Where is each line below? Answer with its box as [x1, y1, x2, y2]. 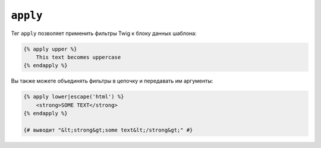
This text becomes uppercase [36, 53, 121, 61]
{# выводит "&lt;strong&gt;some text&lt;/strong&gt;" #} [23, 127, 193, 133]
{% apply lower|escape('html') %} [23, 93, 124, 100]
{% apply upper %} [23, 45, 77, 52]
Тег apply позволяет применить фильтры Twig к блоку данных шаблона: [11, 30, 197, 37]
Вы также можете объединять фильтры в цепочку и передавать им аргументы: [11, 77, 213, 84]
